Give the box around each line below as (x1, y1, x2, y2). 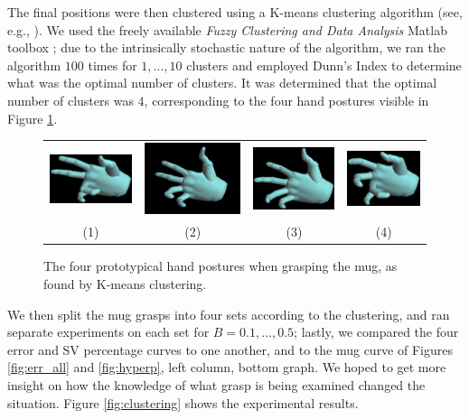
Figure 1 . (7, 108, 58, 127)
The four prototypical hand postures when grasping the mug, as (43, 256, 398, 275)
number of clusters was (7, 90, 134, 109)
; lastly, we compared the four (294, 322, 459, 341)
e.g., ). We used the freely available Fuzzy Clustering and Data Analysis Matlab (7, 20, 447, 39)
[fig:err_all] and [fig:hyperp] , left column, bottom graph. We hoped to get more (7, 358, 446, 377)
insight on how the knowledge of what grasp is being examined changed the (7, 375, 426, 394)
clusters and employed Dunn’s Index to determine (186, 55, 462, 74)
